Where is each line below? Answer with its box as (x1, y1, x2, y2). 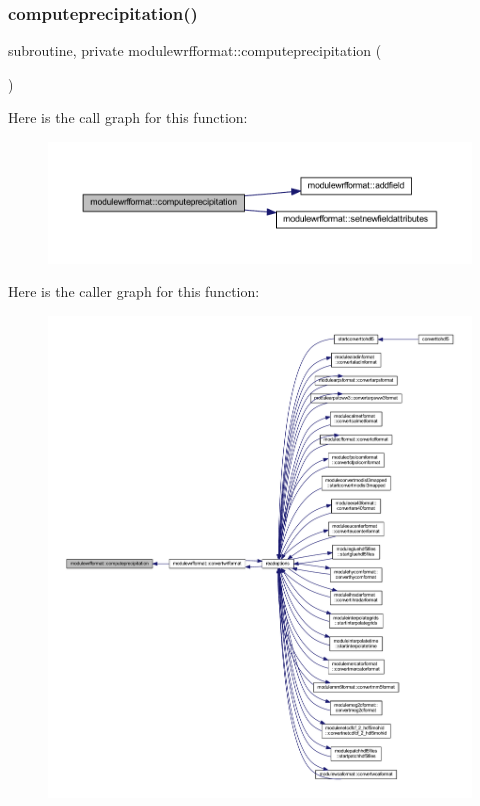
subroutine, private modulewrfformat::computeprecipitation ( (8, 40, 382, 61)
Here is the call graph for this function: (8, 107, 248, 128)
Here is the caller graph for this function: (8, 281, 260, 302)
